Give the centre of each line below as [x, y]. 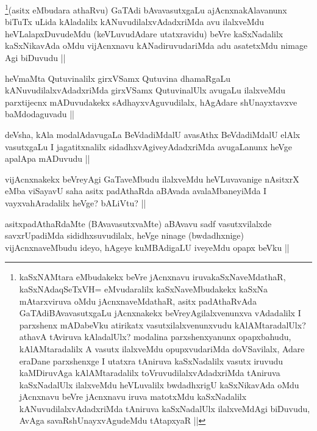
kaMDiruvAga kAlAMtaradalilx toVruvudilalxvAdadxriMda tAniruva [150, 373]
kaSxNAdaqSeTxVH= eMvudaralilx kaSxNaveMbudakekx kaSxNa [144, 288]
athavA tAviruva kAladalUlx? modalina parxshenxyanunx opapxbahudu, [155, 337]
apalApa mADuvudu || [48, 158]
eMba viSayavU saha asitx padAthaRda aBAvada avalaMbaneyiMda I [136, 191]
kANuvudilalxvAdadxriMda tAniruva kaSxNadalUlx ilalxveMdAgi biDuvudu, [165, 408]
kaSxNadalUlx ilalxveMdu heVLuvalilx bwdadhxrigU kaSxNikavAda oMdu [159, 384]
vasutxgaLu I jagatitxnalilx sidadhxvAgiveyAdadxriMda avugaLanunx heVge [148, 146]
